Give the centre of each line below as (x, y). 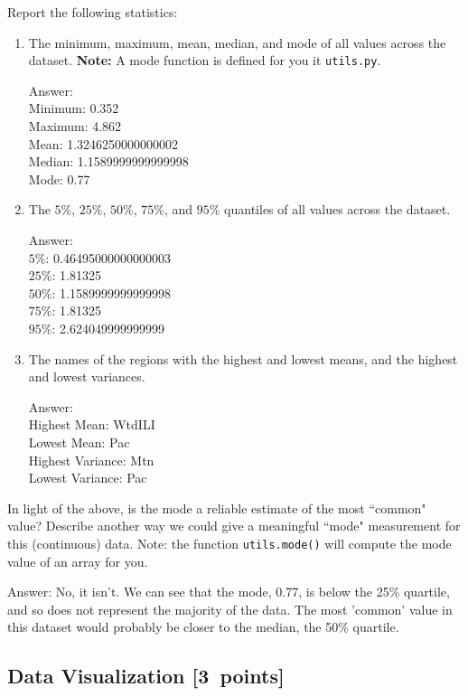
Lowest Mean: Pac (79, 442)
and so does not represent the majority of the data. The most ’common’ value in (230, 609)
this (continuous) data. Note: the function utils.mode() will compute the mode (229, 543)
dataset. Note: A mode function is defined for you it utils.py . (205, 60)
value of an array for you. (78, 561)
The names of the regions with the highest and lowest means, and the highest (243, 358)
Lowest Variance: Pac (88, 478)
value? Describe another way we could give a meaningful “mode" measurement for (234, 526)
